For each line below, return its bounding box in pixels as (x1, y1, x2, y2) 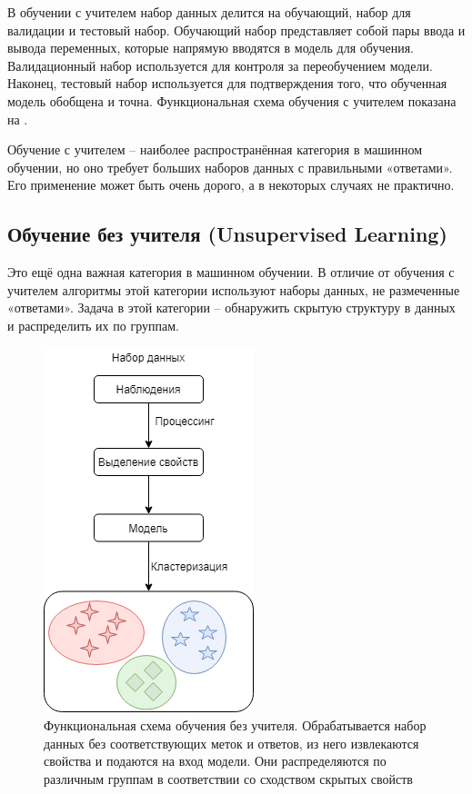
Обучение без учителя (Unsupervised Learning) (7, 220, 447, 248)
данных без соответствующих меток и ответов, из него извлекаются (44, 733, 419, 752)
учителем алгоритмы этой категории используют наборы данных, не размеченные (7, 280, 460, 299)
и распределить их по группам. (7, 315, 179, 334)
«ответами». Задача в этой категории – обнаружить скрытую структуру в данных (7, 298, 456, 317)
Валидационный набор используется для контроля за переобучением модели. (7, 55, 433, 74)
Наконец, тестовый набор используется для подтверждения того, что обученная (7, 74, 447, 93)
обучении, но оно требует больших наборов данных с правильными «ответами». (7, 157, 453, 176)
